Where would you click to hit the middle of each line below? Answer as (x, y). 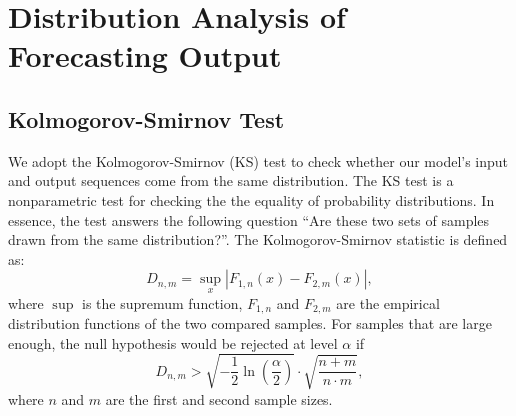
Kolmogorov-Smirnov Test (146, 118)
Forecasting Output (145, 55)
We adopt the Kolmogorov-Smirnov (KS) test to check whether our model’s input (258, 160)
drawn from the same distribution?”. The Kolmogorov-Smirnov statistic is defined (258, 239)
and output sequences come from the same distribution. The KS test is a (231, 180)
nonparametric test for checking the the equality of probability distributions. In (251, 199)
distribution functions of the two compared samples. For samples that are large (250, 323)
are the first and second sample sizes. (219, 398)
